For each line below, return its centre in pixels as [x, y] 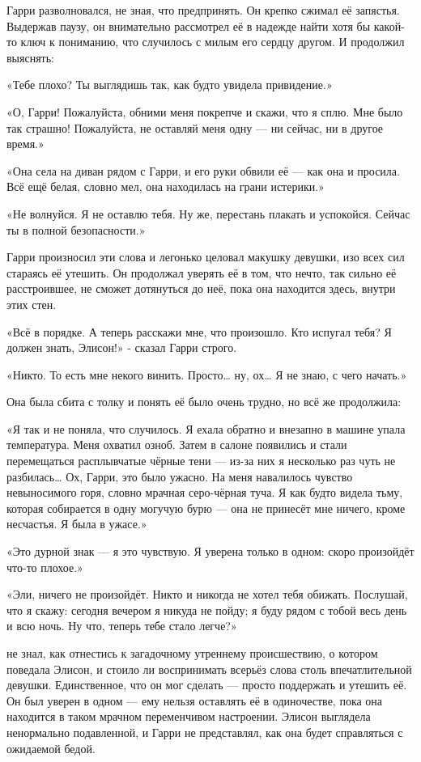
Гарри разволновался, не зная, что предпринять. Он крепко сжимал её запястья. [203, 10]
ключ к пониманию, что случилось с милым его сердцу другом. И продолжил [213, 42]
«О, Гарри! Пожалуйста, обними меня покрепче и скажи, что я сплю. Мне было [205, 111]
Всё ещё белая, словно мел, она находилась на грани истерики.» [166, 186]
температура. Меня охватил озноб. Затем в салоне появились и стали [177, 444]
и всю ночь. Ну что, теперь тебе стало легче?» [122, 626]
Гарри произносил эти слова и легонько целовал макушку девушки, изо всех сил [206, 257]
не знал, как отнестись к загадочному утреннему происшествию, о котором [192, 653]
